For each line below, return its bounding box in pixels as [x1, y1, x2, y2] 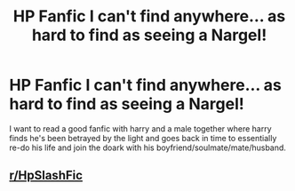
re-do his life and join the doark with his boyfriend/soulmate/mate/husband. [9, 142, 287, 153]
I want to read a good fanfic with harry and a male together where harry [9, 123, 273, 134]
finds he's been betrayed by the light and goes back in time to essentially [9, 132, 277, 143]
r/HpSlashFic [9, 168, 83, 183]
